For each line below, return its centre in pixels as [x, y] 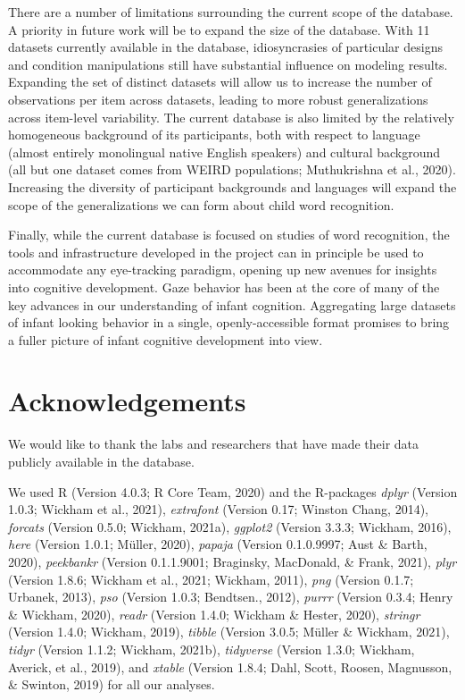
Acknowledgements [127, 401]
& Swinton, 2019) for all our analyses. [112, 684]
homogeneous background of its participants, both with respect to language [214, 135]
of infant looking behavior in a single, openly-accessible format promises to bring [229, 322]
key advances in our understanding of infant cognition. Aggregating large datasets [232, 304]
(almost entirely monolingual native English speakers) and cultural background [224, 152]
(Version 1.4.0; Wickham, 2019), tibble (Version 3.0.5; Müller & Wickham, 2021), [229, 632]
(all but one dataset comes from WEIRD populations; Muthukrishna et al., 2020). [232, 169]
